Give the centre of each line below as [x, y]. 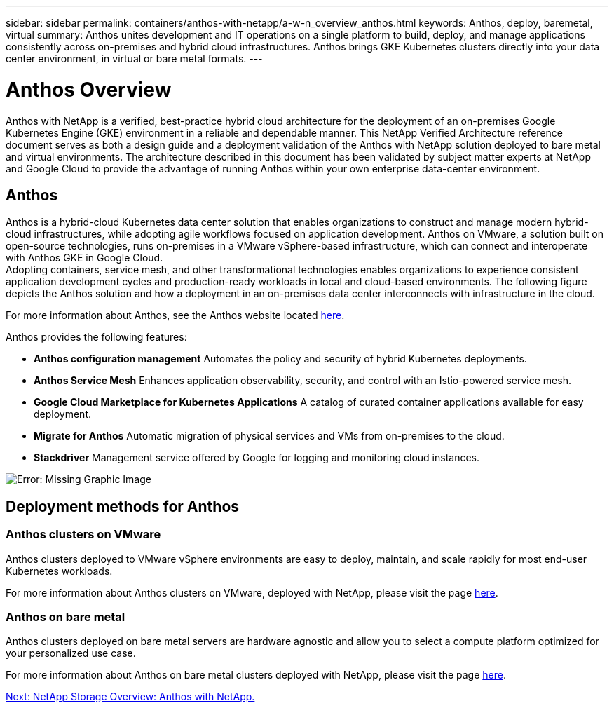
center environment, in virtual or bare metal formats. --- [134, 59]
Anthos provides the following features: [96, 337]
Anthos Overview [89, 89]
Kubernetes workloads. [59, 571]
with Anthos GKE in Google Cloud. [84, 258]
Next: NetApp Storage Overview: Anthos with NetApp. [130, 697]
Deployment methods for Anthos [123, 506]
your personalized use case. [71, 653]
